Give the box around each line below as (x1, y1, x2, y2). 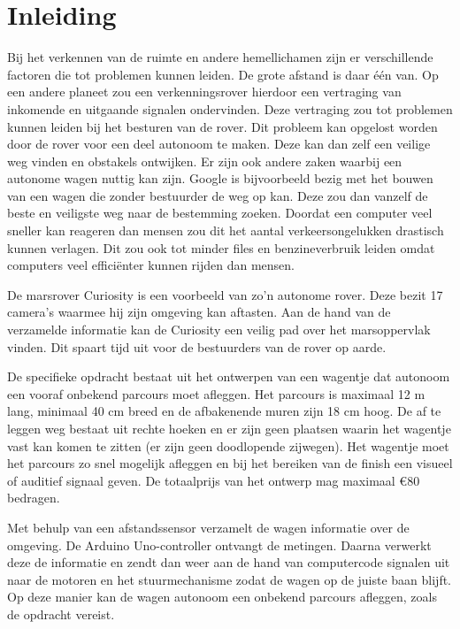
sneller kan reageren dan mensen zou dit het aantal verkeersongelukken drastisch (7, 221, 444, 240)
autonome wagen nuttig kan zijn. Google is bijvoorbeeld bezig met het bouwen (7, 169, 433, 188)
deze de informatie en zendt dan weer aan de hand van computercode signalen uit (7, 553, 450, 571)
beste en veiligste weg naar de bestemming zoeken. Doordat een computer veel (7, 203, 433, 222)
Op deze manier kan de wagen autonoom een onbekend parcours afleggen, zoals (7, 587, 437, 606)
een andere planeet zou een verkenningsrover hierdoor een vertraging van (7, 82, 402, 101)
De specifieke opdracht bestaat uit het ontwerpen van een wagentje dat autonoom (7, 367, 450, 386)
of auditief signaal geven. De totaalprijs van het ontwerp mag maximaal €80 (7, 471, 420, 489)
